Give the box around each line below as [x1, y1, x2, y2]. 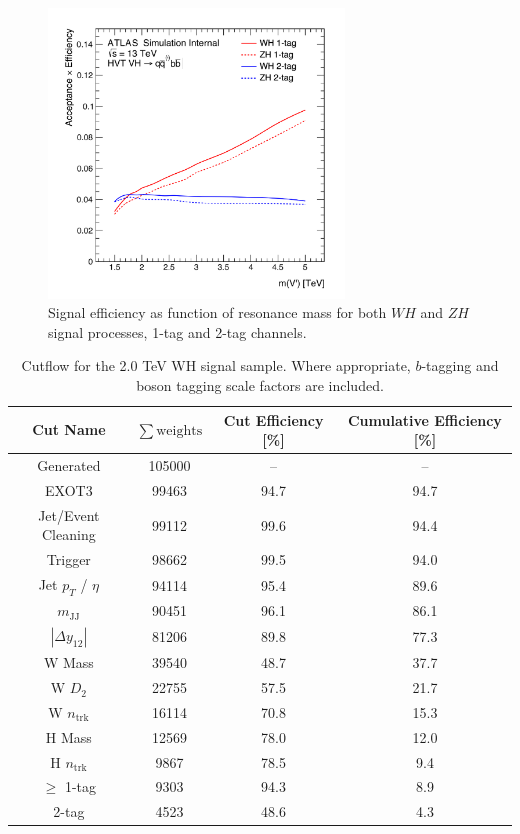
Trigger [46, 549, 91, 570]
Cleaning [42, 524, 96, 545]
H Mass [45, 726, 92, 747]
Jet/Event [38, 504, 100, 525]
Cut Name [32, 419, 106, 440]
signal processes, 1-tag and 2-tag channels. [48, 321, 307, 342]
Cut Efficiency [223, 409, 324, 430]
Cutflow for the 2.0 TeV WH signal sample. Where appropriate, [21, 355, 411, 376]
